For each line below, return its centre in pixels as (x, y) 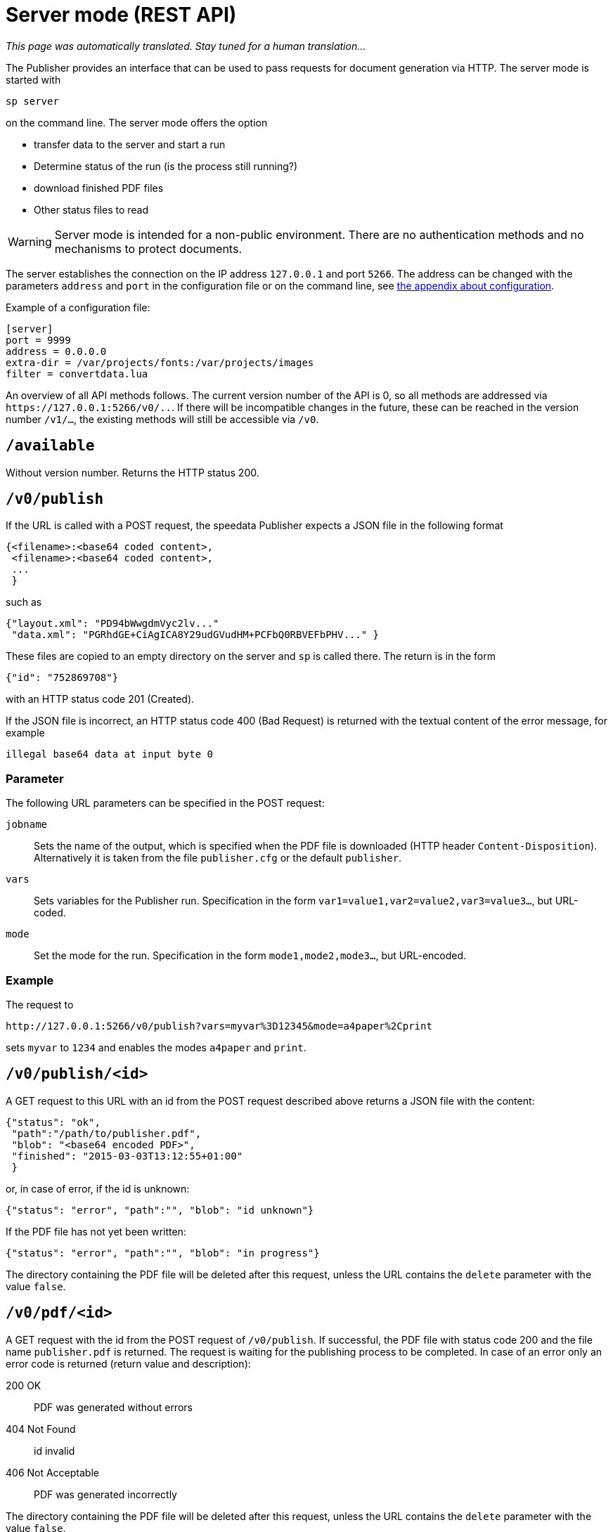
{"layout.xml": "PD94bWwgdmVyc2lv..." (112, 624)
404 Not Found (41, 1429)
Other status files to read (91, 209)
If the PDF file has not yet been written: (96, 1231)
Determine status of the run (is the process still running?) (166, 166)
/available (50, 446)
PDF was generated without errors (113, 1407)
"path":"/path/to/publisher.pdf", (107, 1133)
